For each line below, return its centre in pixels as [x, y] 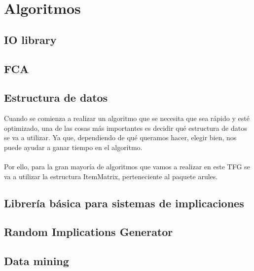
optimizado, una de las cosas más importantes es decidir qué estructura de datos [126, 128]
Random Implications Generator [89, 232]
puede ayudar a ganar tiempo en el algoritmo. [73, 147]
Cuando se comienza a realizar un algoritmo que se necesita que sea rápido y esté [127, 118]
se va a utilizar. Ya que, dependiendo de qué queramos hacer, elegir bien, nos [120, 137]
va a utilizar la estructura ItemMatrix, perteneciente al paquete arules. [111, 176]
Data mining [36, 261]
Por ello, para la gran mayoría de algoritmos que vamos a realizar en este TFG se [127, 167]
